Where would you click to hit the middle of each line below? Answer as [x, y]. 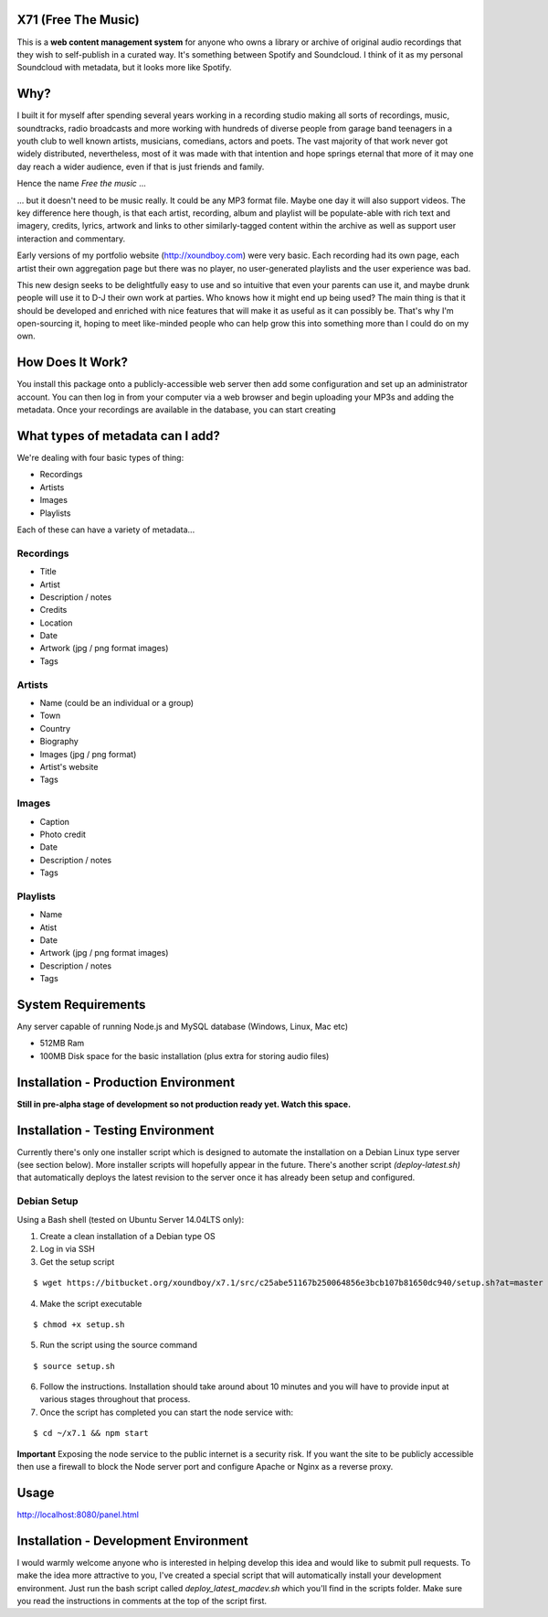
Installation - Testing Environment [116, 1130]
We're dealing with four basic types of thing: [100, 458]
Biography [59, 742]
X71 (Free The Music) [79, 20]
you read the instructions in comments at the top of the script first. [142, 1601]
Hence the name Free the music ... [81, 184]
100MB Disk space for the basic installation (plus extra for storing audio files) [184, 1055]
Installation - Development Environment [132, 1541]
